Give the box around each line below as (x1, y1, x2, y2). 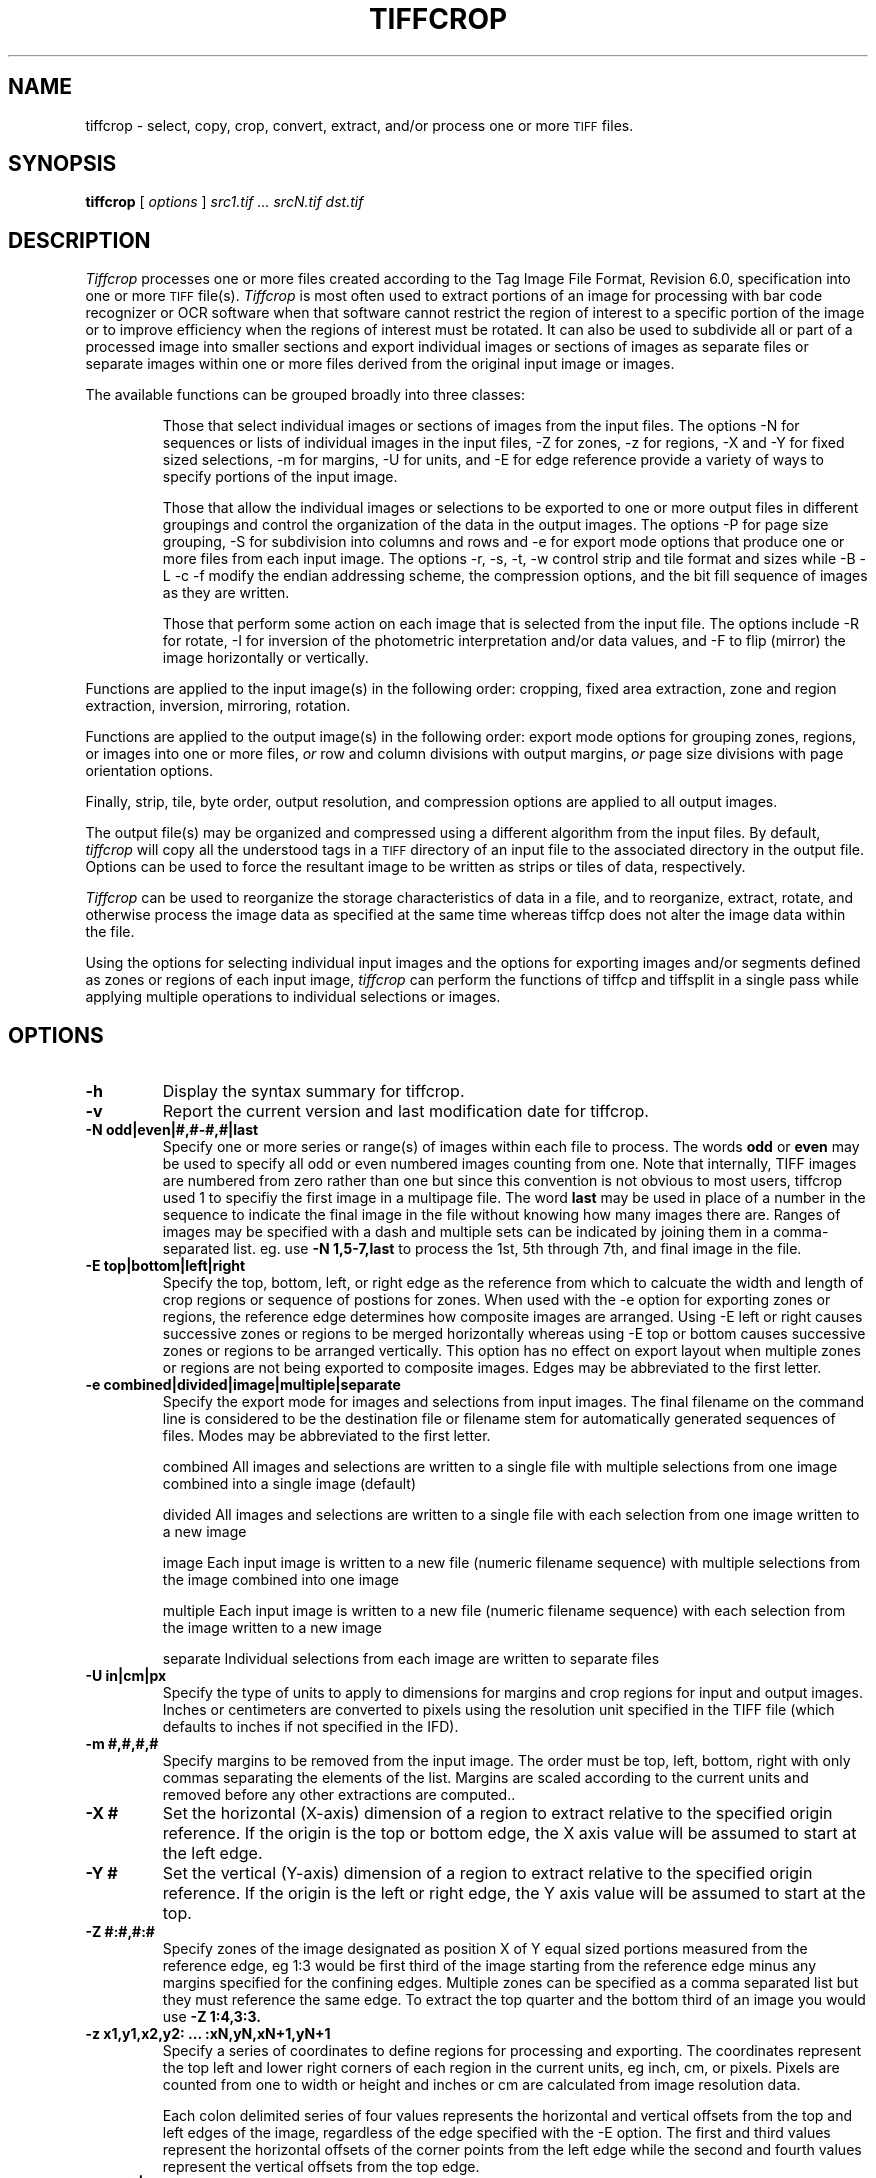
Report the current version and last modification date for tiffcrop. (162, 1101, 649, 1122)
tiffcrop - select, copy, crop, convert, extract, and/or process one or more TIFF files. (85, 116, 634, 134)
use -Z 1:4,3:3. (162, 2008, 261, 2026)
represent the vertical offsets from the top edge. (162, 2158, 480, 2176)
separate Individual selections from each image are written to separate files (162, 1650, 660, 1668)
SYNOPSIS (8, 151, 117, 177)
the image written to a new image (162, 1619, 383, 1637)
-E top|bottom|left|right (85, 1257, 246, 1275)
